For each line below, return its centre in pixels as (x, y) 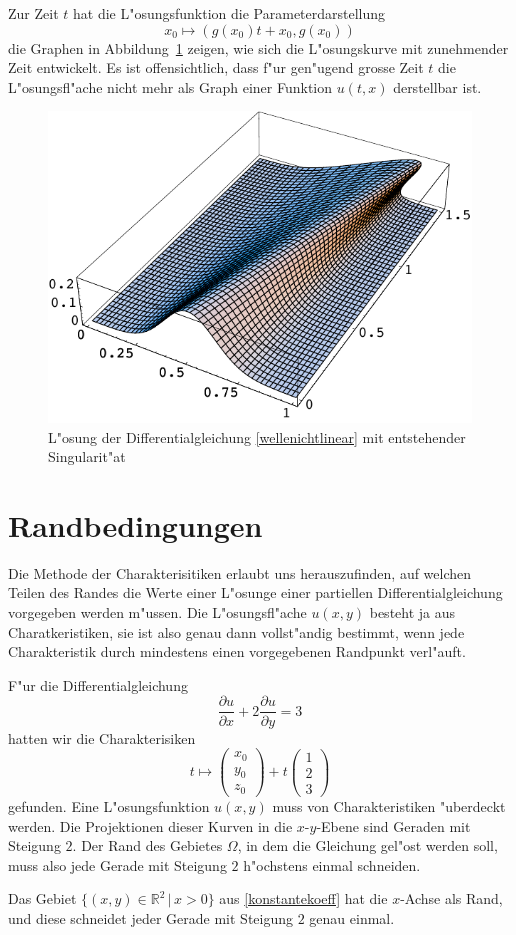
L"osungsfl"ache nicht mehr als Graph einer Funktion (170, 86)
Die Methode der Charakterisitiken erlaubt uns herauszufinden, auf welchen (240, 572)
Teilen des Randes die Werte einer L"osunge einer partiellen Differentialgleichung (255, 592)
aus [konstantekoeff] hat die (303, 898)
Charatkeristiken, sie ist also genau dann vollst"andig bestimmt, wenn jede (236, 631)
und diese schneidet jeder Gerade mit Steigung (150, 917)
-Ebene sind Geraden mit (393, 825)
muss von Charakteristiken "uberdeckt (389, 805)
